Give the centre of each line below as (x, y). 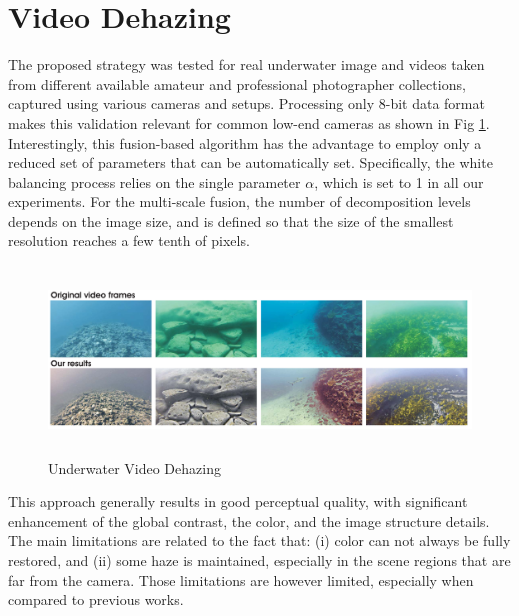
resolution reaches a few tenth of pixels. (129, 240)
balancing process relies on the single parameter (154, 181)
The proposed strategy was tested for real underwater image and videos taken (246, 64)
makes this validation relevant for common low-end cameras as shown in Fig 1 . (249, 122)
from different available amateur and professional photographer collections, (237, 83)
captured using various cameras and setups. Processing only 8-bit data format (246, 103)
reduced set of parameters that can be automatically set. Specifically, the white (250, 162)
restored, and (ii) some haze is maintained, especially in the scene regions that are (259, 560)
